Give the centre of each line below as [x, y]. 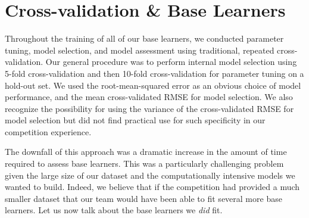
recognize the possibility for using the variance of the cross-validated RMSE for [149, 108]
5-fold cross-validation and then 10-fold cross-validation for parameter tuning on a [154, 73]
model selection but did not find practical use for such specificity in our [135, 120]
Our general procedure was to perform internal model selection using [171, 62]
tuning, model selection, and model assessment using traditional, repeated [140, 50]
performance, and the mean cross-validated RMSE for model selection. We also [149, 97]
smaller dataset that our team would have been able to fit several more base [143, 198]
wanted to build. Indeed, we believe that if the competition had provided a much [152, 187]
